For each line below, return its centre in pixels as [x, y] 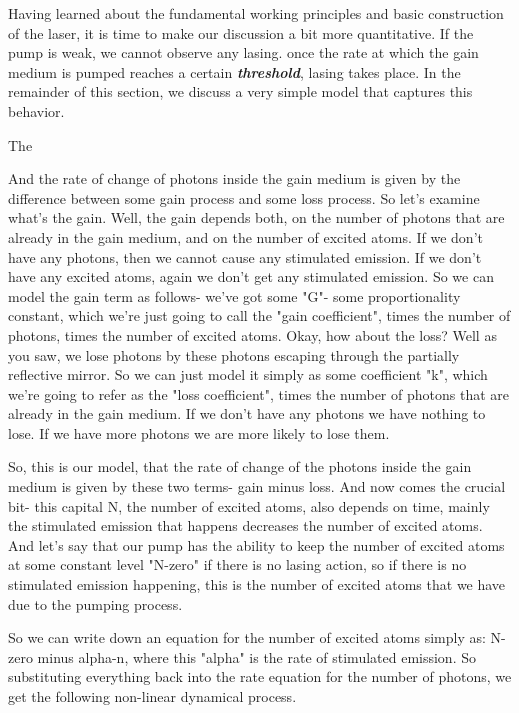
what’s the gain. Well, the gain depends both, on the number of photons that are [256, 217]
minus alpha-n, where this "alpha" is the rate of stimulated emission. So [256, 656]
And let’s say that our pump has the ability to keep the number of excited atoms [256, 544]
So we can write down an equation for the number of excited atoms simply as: [247, 637]
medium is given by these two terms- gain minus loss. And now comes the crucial [257, 486]
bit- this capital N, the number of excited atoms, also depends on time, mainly [249, 505]
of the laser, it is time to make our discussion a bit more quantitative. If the [241, 32]
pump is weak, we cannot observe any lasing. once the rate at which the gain [243, 52]
